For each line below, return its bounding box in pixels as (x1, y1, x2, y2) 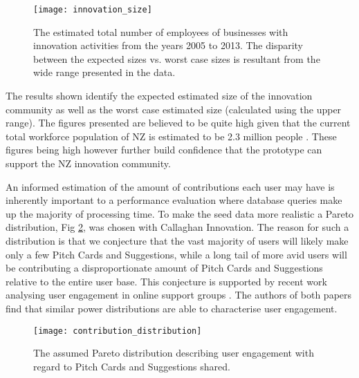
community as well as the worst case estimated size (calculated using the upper (6, 102, 342, 116)
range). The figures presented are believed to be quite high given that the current (6, 115, 351, 130)
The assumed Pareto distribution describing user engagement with (33, 346, 314, 360)
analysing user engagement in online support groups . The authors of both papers (6, 287, 352, 302)
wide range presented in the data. (33, 65, 176, 79)
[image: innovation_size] (33, 5, 152, 15)
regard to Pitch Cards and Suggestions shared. (33, 359, 230, 373)
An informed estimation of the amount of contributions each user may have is (6, 179, 335, 193)
